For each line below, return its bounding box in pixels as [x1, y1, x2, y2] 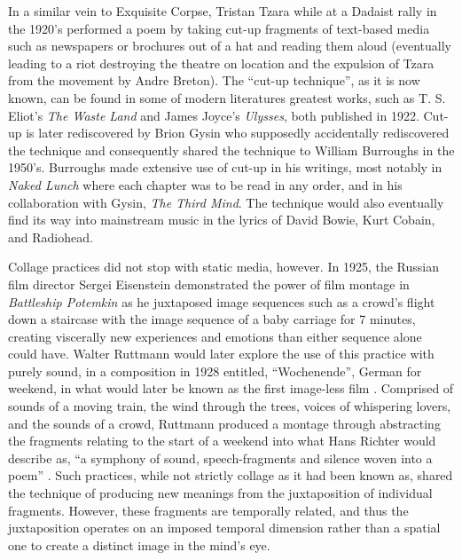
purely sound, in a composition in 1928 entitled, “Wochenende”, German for [8, 361, 422, 380]
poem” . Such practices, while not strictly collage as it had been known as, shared [8, 466, 453, 485]
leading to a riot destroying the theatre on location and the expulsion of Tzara [8, 53, 435, 72]
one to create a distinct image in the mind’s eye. [8, 535, 270, 554]
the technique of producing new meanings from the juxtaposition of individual [8, 484, 433, 502]
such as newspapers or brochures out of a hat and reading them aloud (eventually [8, 36, 451, 55]
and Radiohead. [8, 227, 93, 246]
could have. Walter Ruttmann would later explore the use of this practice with [8, 344, 435, 363]
